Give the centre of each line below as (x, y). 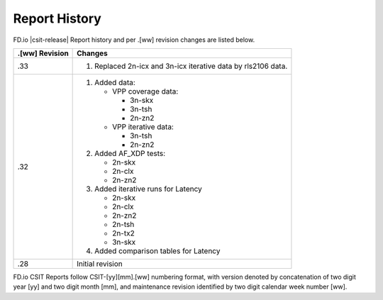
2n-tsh (123, 224)
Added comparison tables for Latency (157, 250)
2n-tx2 (123, 233)
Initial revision (100, 264)
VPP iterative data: (143, 126)
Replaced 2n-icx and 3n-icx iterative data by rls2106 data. (191, 66)
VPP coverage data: (145, 91)
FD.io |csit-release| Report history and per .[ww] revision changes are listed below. (134, 40)
